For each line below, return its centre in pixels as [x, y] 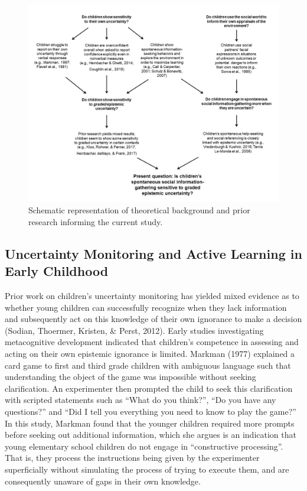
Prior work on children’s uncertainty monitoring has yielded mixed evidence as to [152, 296]
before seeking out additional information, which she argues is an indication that [151, 435]
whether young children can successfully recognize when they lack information [146, 307]
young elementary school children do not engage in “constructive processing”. [144, 446]
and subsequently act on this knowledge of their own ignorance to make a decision [153, 319]
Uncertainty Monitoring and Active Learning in [153, 253]
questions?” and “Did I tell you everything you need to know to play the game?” [151, 412]
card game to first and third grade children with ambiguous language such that [148, 365]
